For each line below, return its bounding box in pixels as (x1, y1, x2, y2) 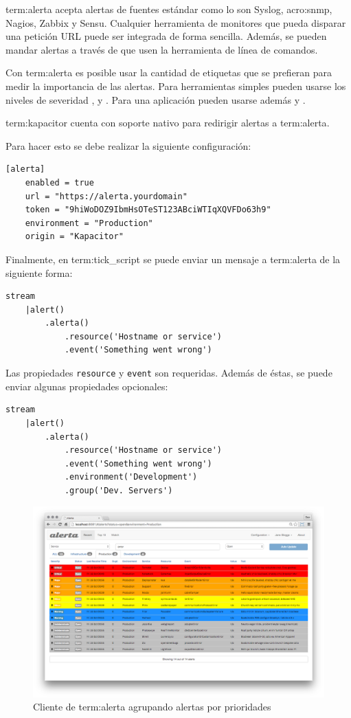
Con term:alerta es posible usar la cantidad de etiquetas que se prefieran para (5, 65, 332, 80)
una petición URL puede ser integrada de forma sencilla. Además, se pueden (5, 29, 327, 43)
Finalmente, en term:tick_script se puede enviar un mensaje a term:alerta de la (5, 251, 341, 266)
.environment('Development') (64, 472, 198, 482)
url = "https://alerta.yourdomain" (25, 191, 188, 201)
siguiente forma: (5, 265, 73, 280)
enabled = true (25, 177, 94, 188)
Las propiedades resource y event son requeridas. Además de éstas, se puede (5, 366, 332, 380)
